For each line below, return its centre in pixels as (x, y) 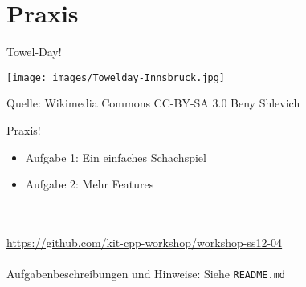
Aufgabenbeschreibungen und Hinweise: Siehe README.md (146, 274)
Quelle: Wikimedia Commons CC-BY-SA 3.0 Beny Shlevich (153, 103)
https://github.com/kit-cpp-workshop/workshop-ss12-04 (145, 242)
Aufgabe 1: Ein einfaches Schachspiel (116, 157)
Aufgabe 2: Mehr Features (90, 184)
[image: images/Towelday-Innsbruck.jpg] (116, 77)
